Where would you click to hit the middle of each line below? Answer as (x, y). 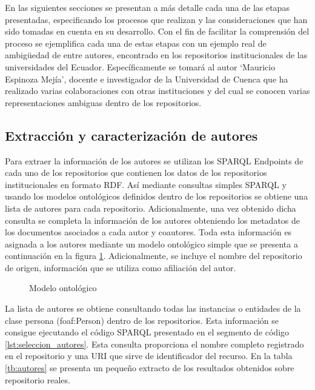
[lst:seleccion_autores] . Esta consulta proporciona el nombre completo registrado (154, 344)
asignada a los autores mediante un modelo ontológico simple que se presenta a (151, 244)
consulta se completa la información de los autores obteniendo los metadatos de (153, 220)
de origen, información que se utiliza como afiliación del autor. (121, 267)
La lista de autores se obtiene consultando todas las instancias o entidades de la (153, 308)
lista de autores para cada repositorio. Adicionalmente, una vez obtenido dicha (151, 208)
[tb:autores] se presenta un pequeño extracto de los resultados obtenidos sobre (150, 368)
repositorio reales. (38, 379)
